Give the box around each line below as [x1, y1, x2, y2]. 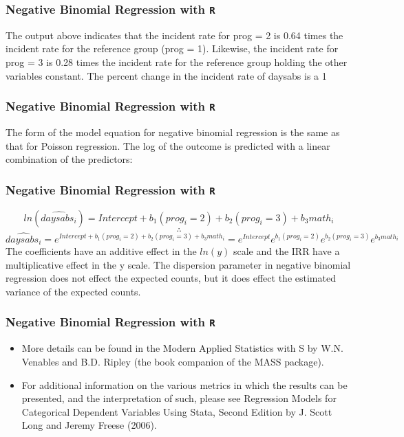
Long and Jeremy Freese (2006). [21, 418, 157, 432]
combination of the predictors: [6, 152, 133, 166]
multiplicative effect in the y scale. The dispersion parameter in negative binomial [6, 257, 351, 271]
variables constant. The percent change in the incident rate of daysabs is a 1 [6, 68, 327, 82]
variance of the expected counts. [6, 284, 141, 298]
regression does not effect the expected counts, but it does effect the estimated [6, 271, 336, 285]
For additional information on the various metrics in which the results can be [21, 377, 348, 392]
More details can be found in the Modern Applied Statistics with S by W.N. [21, 341, 343, 355]
